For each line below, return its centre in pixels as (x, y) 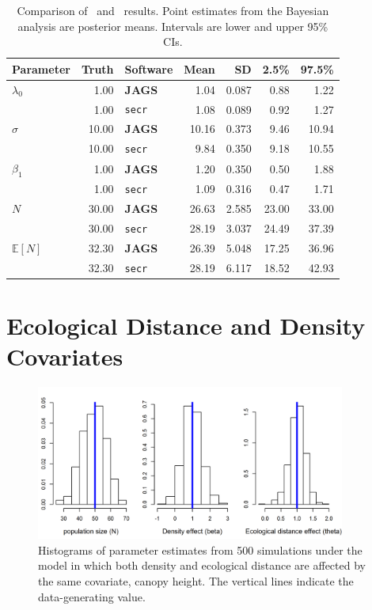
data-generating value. (92, 596)
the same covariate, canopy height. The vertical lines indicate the (196, 580)
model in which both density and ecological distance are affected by (202, 565)
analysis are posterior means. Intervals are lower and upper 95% (173, 26)
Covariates (65, 356)
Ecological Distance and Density (186, 326)
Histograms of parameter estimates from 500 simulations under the (200, 549)
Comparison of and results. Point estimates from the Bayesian (173, 10)
